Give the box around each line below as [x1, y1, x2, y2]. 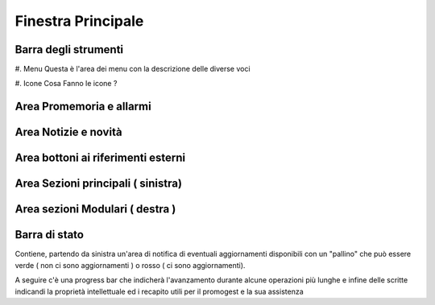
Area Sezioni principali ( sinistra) [14, 177, 183, 191]
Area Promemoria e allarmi [14, 100, 152, 113]
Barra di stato [14, 228, 85, 241]
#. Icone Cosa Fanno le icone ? [14, 79, 118, 89]
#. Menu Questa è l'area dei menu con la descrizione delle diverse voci [14, 64, 251, 74]
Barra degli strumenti [14, 43, 124, 56]
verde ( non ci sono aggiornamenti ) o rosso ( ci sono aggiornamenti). [14, 260, 246, 270]
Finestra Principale [14, 12, 144, 30]
